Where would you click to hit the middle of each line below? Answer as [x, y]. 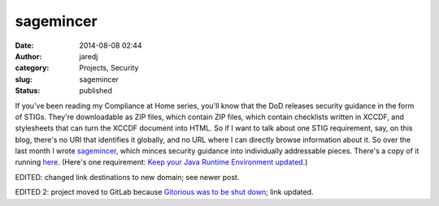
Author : [28, 56]
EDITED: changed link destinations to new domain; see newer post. [127, 177]
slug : [24, 79]
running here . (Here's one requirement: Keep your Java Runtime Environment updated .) [161, 162]
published [96, 91]
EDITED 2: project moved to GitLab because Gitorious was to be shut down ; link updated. [164, 192]
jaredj [89, 56]
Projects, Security [109, 68]
